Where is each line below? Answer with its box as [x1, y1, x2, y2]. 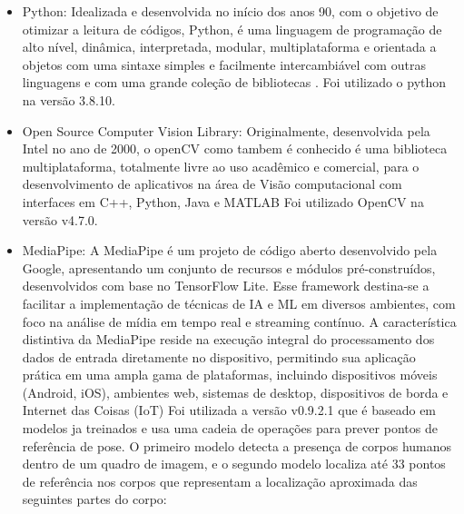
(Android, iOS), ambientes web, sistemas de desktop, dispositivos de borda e [22, 382, 449, 401]
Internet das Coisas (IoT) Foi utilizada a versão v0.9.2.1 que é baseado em [22, 400, 437, 420]
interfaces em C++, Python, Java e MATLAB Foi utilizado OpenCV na [22, 192, 424, 211]
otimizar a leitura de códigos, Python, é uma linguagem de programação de [22, 19, 442, 38]
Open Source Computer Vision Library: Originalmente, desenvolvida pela [22, 121, 430, 140]
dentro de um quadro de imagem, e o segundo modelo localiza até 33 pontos [22, 454, 446, 473]
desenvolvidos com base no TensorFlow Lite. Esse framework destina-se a [22, 276, 429, 295]
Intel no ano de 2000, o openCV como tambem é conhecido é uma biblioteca [22, 139, 448, 158]
